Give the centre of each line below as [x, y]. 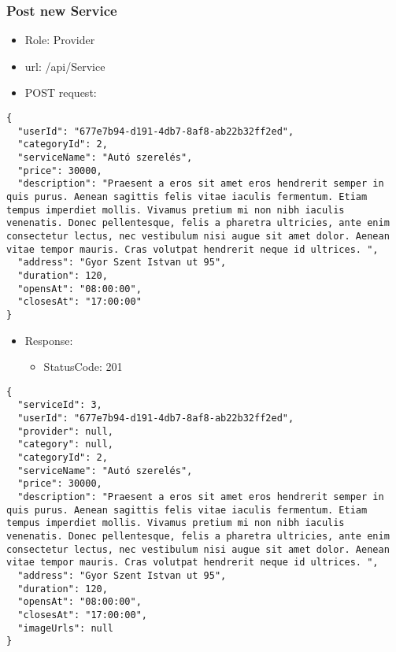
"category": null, [66, 445]
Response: [49, 340]
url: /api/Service [65, 66]
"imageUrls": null [66, 628]
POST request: [61, 93]
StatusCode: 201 [83, 367]
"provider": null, [66, 431]
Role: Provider [60, 40]
